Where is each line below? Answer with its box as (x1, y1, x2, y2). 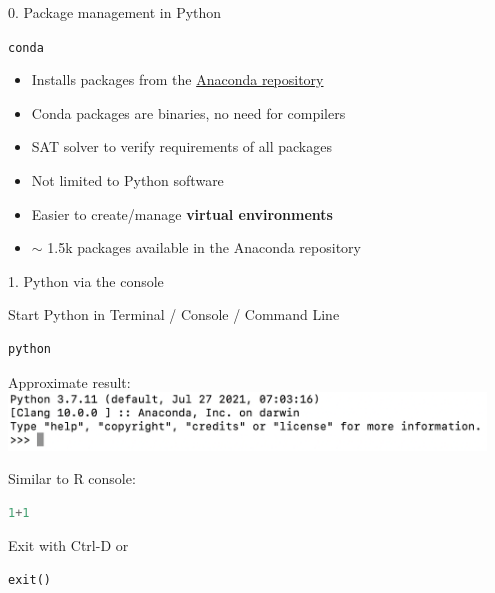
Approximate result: (8, 371, 131, 392)
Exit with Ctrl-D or (8, 535, 129, 556)
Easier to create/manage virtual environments (31, 203, 333, 224)
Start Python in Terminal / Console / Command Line (8, 304, 340, 325)
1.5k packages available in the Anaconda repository (47, 237, 361, 258)
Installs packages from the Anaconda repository (31, 69, 324, 90)
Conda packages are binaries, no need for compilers (31, 102, 346, 123)
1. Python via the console (8, 270, 164, 291)
